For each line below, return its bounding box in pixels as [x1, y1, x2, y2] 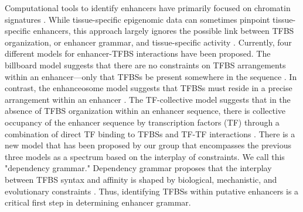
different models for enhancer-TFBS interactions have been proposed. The [5, 47, 271, 60]
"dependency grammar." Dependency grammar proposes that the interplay [5, 162, 272, 174]
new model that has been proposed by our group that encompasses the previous [5, 139, 292, 151]
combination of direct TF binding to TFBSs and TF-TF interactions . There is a [5, 127, 295, 140]
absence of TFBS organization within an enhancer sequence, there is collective [5, 105, 286, 117]
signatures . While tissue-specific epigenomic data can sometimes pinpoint [5, 13, 270, 25]
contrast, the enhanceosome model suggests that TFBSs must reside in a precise [5, 82, 292, 94]
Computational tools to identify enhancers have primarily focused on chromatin [5, 2, 291, 13]
